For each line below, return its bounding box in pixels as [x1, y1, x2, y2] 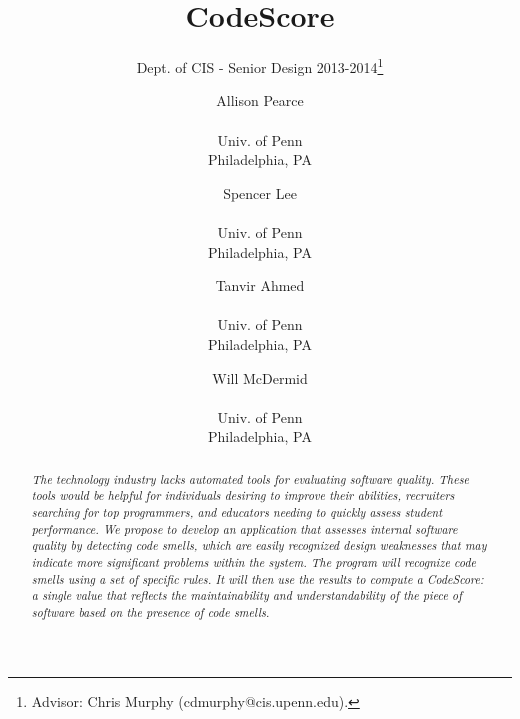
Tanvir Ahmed [215, 275, 305, 296]
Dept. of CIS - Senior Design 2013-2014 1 [136, 54, 384, 77]
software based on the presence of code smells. [31, 603, 270, 620]
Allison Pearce [216, 90, 304, 111]
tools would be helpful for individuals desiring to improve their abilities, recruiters [31, 487, 455, 504]
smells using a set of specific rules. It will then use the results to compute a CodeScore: [31, 570, 484, 587]
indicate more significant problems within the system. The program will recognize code [31, 553, 476, 570]
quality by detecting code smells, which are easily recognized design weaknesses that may [31, 537, 487, 554]
